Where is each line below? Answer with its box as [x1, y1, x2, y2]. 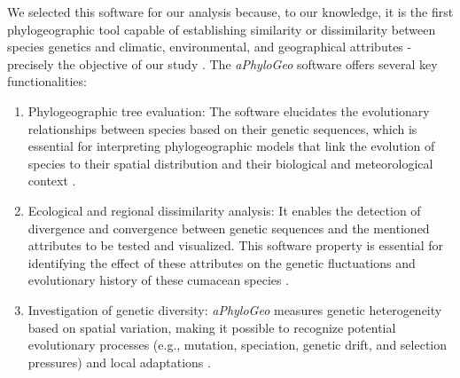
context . [27, 171, 76, 190]
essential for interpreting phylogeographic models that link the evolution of [27, 137, 435, 155]
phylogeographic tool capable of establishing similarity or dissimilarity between [7, 20, 436, 38]
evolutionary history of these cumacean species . [27, 271, 290, 289]
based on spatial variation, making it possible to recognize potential [27, 318, 396, 336]
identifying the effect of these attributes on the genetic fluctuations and [27, 253, 416, 272]
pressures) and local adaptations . [27, 352, 211, 371]
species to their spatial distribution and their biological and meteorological [27, 154, 433, 172]
